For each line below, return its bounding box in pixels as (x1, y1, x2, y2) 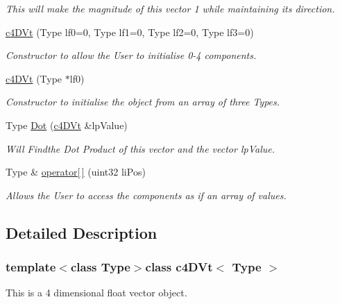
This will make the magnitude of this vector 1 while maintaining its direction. (6, 1, 335, 15)
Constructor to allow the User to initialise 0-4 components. (6, 48, 257, 62)
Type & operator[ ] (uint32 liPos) (6, 164, 146, 179)
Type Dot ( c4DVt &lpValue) (6, 117, 128, 132)
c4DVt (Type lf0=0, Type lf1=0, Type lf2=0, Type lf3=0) (6, 24, 254, 39)
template (6, 258, 56, 276)
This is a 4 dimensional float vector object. (6, 285, 187, 300)
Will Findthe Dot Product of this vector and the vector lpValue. (6, 141, 275, 155)
